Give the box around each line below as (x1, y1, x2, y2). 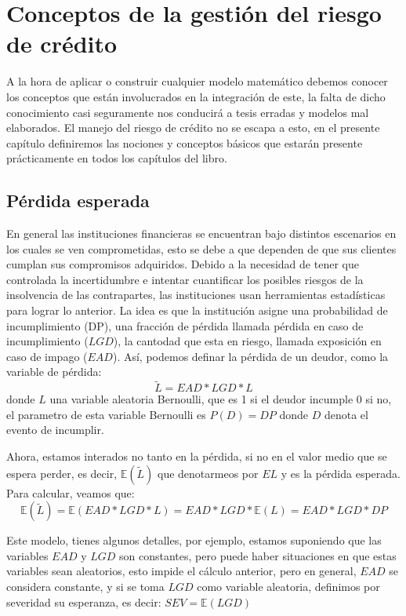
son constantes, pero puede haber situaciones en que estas (119, 547, 397, 563)
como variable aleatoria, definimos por (197, 578, 380, 594)
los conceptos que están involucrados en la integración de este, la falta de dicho (6, 88, 386, 104)
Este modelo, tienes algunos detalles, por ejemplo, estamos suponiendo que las (6, 532, 382, 549)
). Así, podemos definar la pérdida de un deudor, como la (112, 348, 389, 364)
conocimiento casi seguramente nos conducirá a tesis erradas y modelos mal (6, 104, 369, 120)
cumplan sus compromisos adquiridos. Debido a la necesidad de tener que (6, 256, 359, 272)
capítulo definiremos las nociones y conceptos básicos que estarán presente (6, 134, 363, 151)
